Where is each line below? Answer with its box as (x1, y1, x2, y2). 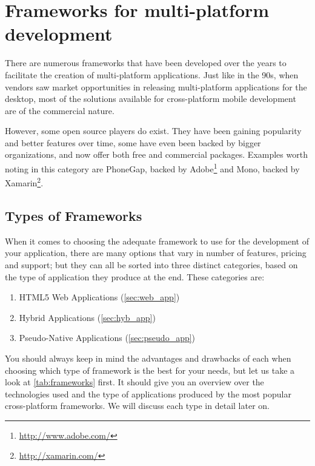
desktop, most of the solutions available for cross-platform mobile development (5, 92, 296, 105)
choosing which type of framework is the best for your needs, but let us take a (5, 363, 295, 376)
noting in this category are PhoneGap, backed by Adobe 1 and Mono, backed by (5, 161, 300, 175)
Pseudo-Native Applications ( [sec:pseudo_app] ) (19, 331, 196, 344)
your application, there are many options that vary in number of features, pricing (5, 246, 307, 259)
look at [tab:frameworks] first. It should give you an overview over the (5, 376, 264, 388)
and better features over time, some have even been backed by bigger (5, 136, 261, 149)
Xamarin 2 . (5, 175, 44, 189)
